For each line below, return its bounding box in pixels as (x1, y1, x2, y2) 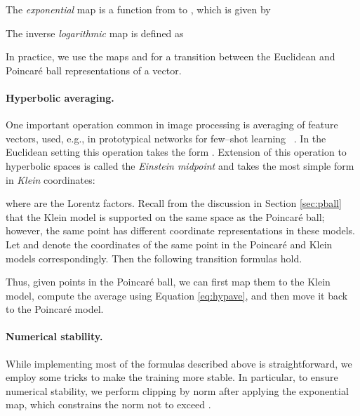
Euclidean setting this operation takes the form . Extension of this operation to (6, 145, 347, 159)
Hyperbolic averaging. (6, 90, 114, 105)
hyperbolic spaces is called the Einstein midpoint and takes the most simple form (6, 158, 354, 173)
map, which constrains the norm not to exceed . (6, 397, 211, 412)
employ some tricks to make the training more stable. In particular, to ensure (6, 370, 338, 384)
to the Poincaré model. (6, 302, 104, 316)
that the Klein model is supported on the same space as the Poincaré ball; (6, 209, 325, 224)
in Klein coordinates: (6, 172, 95, 187)
